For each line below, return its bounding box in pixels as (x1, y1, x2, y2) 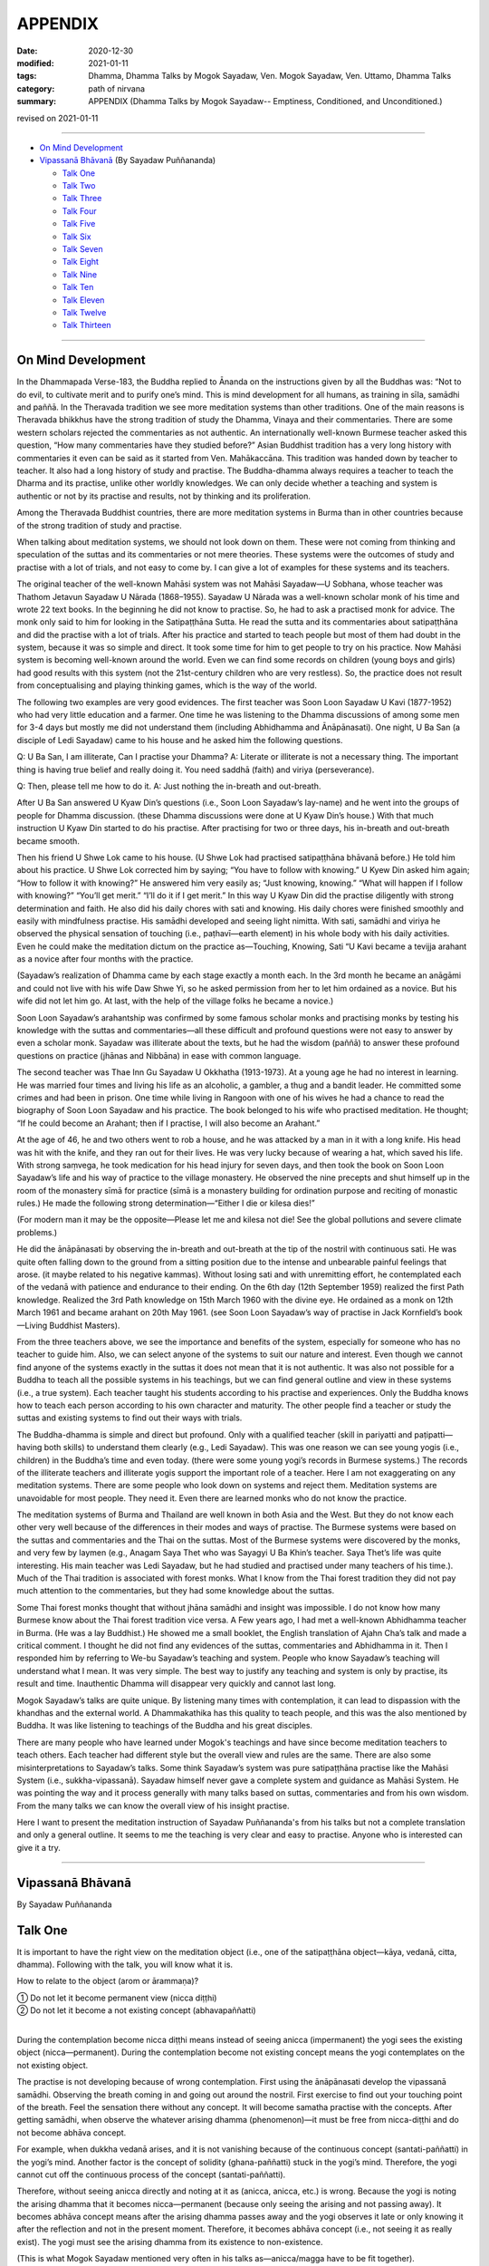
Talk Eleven (62, 295, 105, 305)
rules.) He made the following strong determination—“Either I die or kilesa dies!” (16, 1197, 316, 1209)
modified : (16, 57, 54, 68)
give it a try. (16, 1842, 61, 1853)
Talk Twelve (62, 306, 107, 317)
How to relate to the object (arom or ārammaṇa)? (16, 1976, 199, 1987)
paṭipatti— (414, 1428, 453, 1440)
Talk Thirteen (62, 320, 112, 331)
